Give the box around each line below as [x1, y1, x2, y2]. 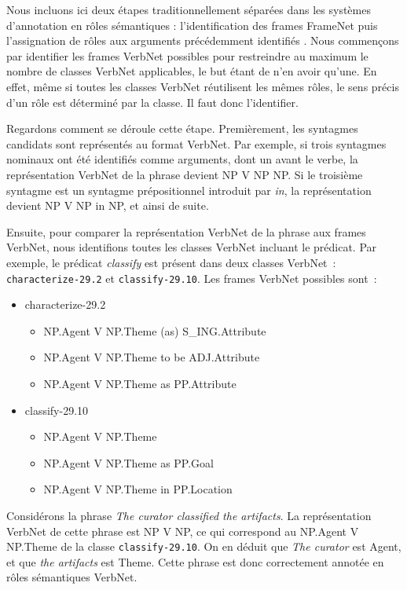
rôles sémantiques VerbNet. [6, 569, 137, 585]
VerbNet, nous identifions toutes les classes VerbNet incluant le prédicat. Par [6, 239, 377, 255]
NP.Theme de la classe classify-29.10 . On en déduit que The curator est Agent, [6, 538, 401, 555]
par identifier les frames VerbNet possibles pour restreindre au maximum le [6, 47, 368, 64]
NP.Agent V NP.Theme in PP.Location [43, 481, 233, 497]
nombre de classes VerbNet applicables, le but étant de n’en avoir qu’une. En [6, 63, 377, 79]
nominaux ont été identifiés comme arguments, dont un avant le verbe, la [6, 151, 358, 167]
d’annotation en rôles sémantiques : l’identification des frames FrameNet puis [6, 16, 378, 33]
